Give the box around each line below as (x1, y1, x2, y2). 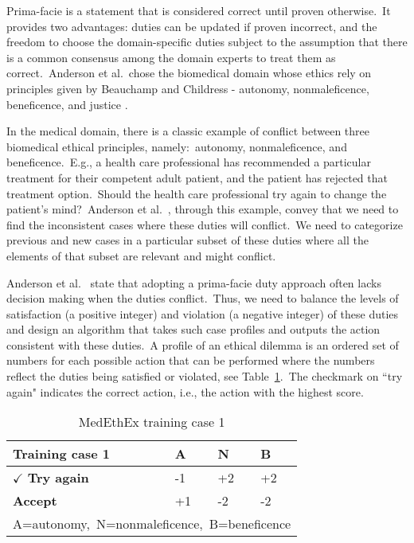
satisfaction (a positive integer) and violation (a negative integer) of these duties (6, 305, 399, 322)
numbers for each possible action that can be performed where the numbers (6, 352, 375, 369)
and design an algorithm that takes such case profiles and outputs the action (6, 321, 381, 338)
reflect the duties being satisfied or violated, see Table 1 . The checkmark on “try (6, 368, 403, 385)
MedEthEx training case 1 (78, 412, 225, 432)
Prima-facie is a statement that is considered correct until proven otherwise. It (6, 2, 391, 18)
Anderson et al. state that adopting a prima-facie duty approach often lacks (6, 274, 381, 291)
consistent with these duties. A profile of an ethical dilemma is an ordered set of (6, 336, 399, 353)
